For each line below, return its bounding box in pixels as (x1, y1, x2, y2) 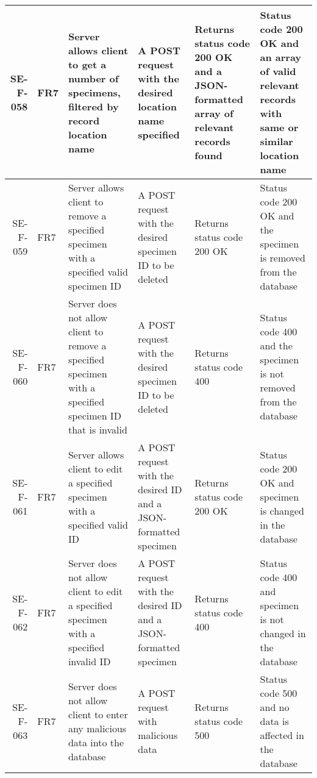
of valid (260, 64, 296, 78)
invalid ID (68, 654, 111, 668)
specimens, (68, 85, 121, 99)
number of (68, 71, 119, 85)
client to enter (68, 707, 128, 721)
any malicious (68, 721, 127, 735)
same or (260, 120, 299, 134)
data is (260, 714, 289, 728)
